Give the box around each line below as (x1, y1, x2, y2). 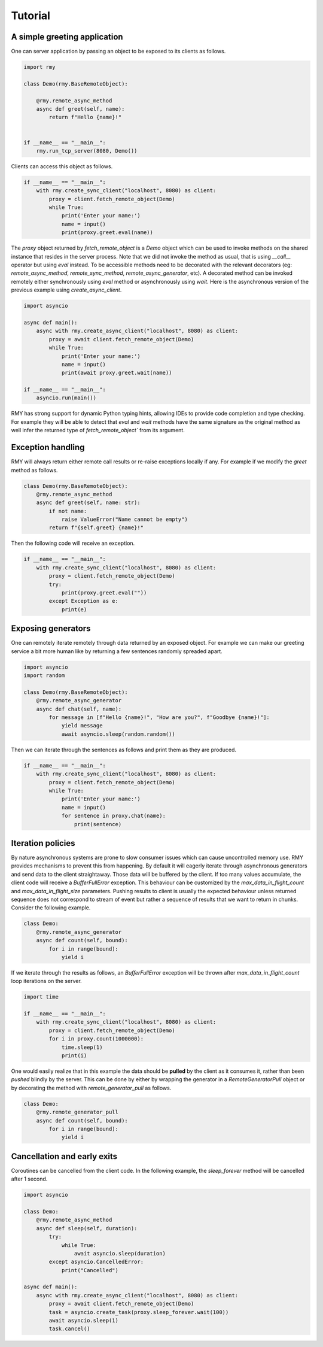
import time (23, 994, 59, 1000)
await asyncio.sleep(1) (48, 1317, 119, 1324)
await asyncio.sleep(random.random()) (61, 730, 176, 738)
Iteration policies (11, 838, 75, 848)
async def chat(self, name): (36, 705, 122, 712)
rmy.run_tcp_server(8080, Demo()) (36, 147, 138, 154)
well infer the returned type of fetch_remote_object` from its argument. (11, 427, 185, 434)
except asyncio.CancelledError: (48, 1258, 144, 1266)
